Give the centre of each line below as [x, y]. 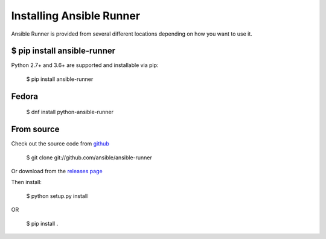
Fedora [25, 96]
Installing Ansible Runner [76, 16]
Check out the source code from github [60, 144]
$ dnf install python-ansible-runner [70, 112]
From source [35, 129]
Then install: [27, 182]
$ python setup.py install [57, 196]
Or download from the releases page [57, 171]
